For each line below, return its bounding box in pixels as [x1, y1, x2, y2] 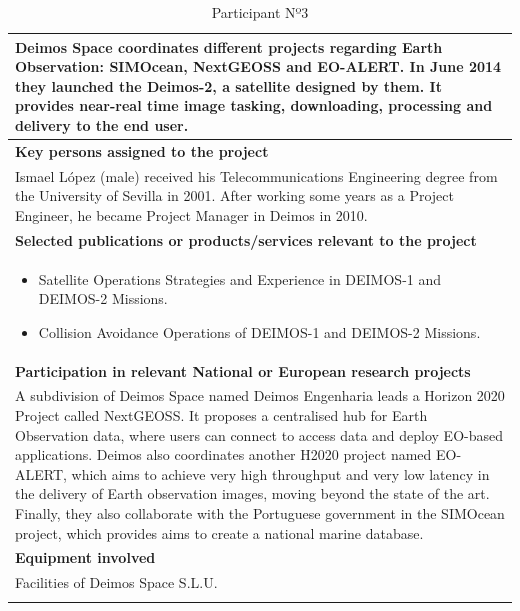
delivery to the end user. [15, 114, 189, 135]
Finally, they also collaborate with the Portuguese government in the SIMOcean [15, 502, 505, 523]
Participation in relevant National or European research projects [15, 360, 471, 381]
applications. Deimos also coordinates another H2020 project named [15, 444, 432, 465]
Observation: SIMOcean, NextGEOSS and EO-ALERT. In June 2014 [15, 56, 502, 77]
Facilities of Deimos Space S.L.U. [15, 572, 218, 593]
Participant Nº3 [211, 2, 309, 22]
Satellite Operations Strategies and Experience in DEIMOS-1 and [38, 268, 442, 289]
